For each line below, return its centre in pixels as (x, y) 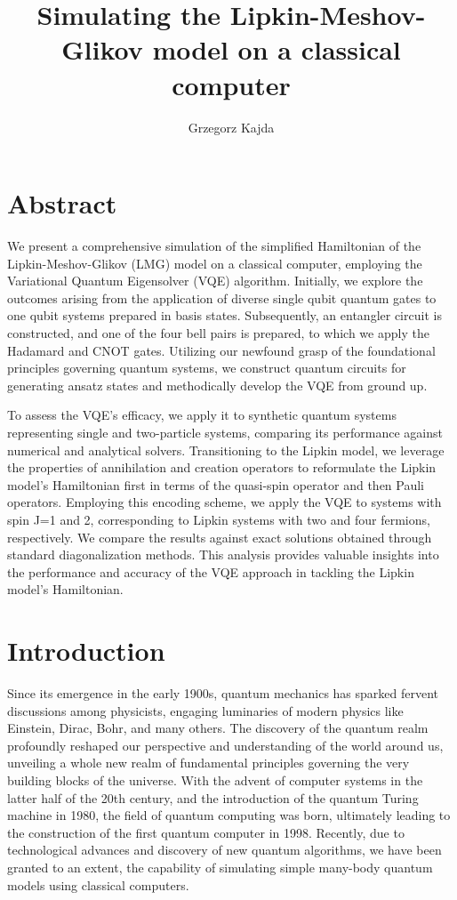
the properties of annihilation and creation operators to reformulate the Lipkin (222, 467)
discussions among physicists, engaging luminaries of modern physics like (205, 710)
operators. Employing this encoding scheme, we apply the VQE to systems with (224, 502)
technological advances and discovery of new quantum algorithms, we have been (224, 850)
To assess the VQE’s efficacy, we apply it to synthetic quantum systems (202, 415)
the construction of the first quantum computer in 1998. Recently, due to (206, 832)
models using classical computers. (98, 884)
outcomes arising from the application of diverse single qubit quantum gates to (222, 297)
